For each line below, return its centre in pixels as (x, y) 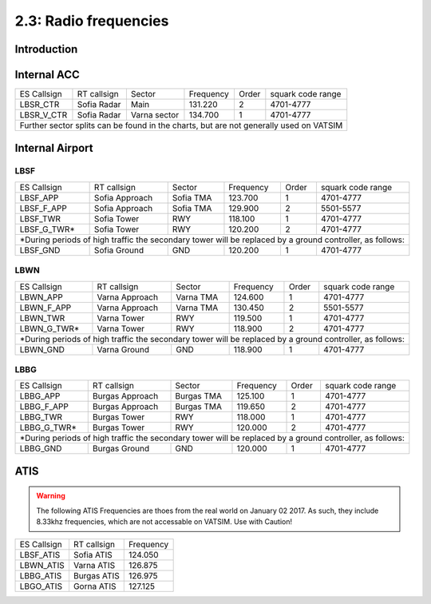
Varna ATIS (94, 565)
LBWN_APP (41, 297)
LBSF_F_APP (43, 208)
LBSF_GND (40, 250)
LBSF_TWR (40, 218)
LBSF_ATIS (40, 554)
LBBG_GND (41, 449)
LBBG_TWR (41, 417)
